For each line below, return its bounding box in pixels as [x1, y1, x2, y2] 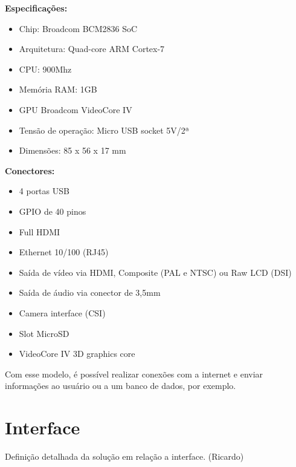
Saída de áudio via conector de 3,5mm [19, 286, 161, 299]
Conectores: [5, 164, 55, 177]
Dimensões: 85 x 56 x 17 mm [19, 144, 126, 157]
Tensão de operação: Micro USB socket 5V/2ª [19, 123, 190, 136]
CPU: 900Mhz [19, 62, 72, 75]
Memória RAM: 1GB [19, 83, 97, 96]
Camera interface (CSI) [19, 306, 106, 319]
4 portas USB [19, 185, 69, 197]
